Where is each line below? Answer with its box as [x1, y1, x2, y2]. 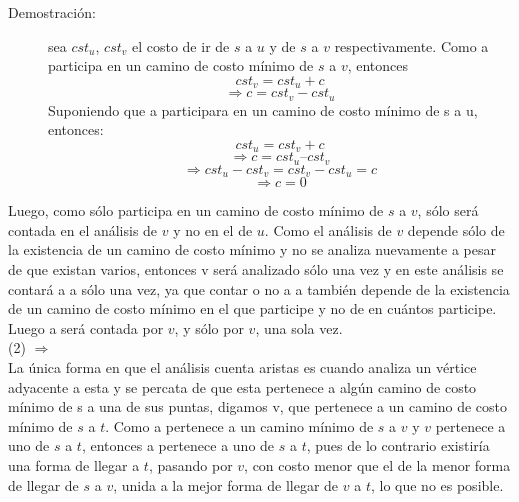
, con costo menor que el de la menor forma [244, 454, 511, 475]
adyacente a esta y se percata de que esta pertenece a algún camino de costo [8, 376, 477, 397]
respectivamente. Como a [334, 35, 489, 56]
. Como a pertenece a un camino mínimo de [105, 415, 374, 436]
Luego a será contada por [8, 317, 164, 338]
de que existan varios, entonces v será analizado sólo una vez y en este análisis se [8, 259, 504, 280]
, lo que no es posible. [370, 474, 504, 495]
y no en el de [173, 219, 253, 240]
